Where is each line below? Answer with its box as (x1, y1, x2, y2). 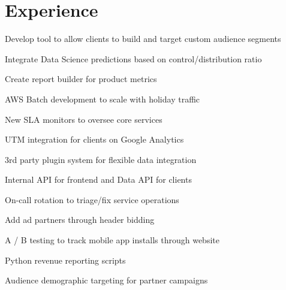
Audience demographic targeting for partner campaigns (5, 274, 208, 286)
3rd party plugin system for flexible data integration (5, 153, 197, 165)
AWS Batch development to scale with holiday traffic (5, 92, 200, 105)
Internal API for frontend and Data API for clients (5, 173, 192, 186)
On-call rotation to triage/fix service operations (5, 193, 179, 206)
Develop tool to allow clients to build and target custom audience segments (5, 32, 281, 45)
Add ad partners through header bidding (5, 213, 155, 226)
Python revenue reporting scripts (5, 253, 126, 266)
